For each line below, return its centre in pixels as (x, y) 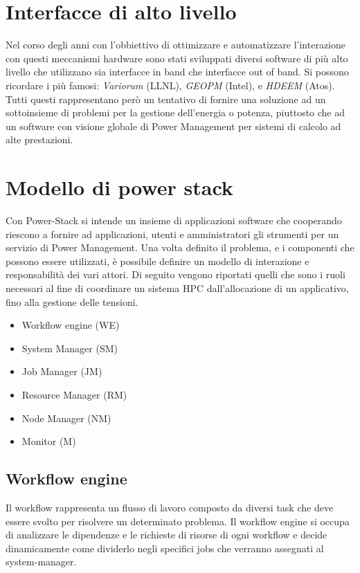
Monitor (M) (49, 441)
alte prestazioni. (39, 139)
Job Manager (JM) (62, 371)
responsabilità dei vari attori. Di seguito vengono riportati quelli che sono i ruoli (175, 274)
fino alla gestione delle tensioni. (72, 301)
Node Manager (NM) (66, 418)
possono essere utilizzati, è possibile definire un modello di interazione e (157, 261)
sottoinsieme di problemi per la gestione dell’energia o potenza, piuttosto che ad (175, 112)
